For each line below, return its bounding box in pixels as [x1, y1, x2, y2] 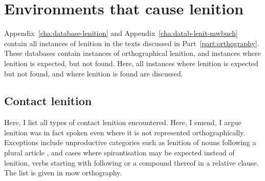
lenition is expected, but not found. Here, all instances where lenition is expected [4, 57, 258, 68]
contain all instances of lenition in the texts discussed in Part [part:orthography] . [4, 37, 259, 48]
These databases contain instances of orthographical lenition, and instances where [4, 48, 261, 58]
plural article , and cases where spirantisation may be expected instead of [4, 147, 235, 158]
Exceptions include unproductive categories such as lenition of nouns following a [4, 137, 256, 148]
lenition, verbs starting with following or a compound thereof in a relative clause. [4, 157, 259, 168]
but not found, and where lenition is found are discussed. [4, 68, 183, 78]
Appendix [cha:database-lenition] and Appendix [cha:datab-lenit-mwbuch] [4, 28, 238, 38]
